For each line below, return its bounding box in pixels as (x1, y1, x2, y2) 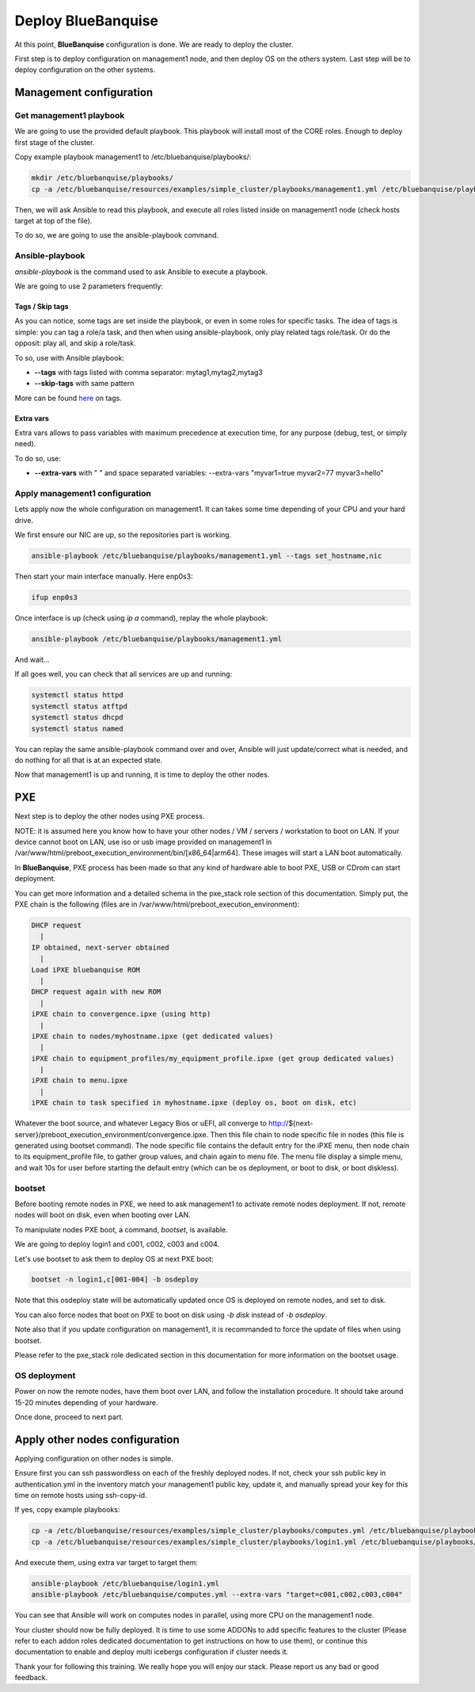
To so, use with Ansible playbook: (14, 353, 124, 362)
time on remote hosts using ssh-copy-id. (14, 1491, 147, 1500)
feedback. (14, 1673, 47, 1682)
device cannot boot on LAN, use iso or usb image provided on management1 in (14, 837, 272, 847)
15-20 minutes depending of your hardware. (14, 1397, 158, 1407)
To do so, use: (14, 453, 61, 463)
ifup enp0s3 (31, 593, 78, 602)
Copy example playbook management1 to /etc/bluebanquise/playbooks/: (14, 152, 252, 162)
